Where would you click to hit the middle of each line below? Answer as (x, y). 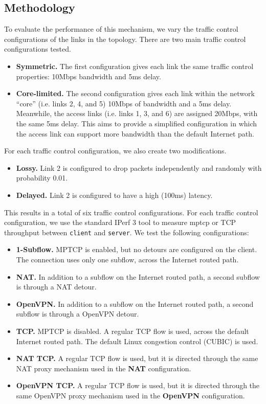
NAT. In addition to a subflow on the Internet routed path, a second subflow (138, 276)
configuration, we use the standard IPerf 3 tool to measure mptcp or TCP (120, 222)
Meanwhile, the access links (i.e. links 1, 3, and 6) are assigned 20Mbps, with (137, 113)
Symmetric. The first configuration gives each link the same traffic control (135, 66)
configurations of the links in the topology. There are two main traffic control (125, 39)
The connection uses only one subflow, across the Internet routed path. (127, 259)
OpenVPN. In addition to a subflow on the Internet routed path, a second (135, 304)
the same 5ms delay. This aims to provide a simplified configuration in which (137, 123)
